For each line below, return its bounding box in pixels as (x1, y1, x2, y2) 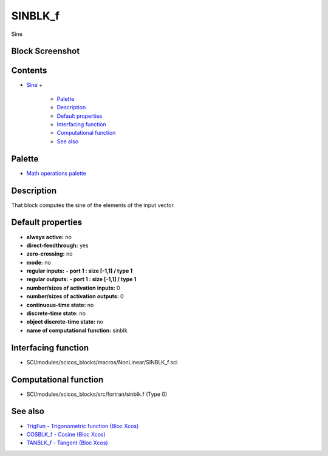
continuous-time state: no (26, 301, 94, 308)
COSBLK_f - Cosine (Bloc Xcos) (26, 430, 106, 438)
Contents (11, 66, 47, 76)
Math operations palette (26, 169, 86, 177)
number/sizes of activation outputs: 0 (26, 293, 124, 300)
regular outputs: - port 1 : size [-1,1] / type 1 (26, 276, 137, 283)
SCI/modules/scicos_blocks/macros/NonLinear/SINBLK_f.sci (26, 358, 178, 366)
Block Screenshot (11, 46, 80, 56)
